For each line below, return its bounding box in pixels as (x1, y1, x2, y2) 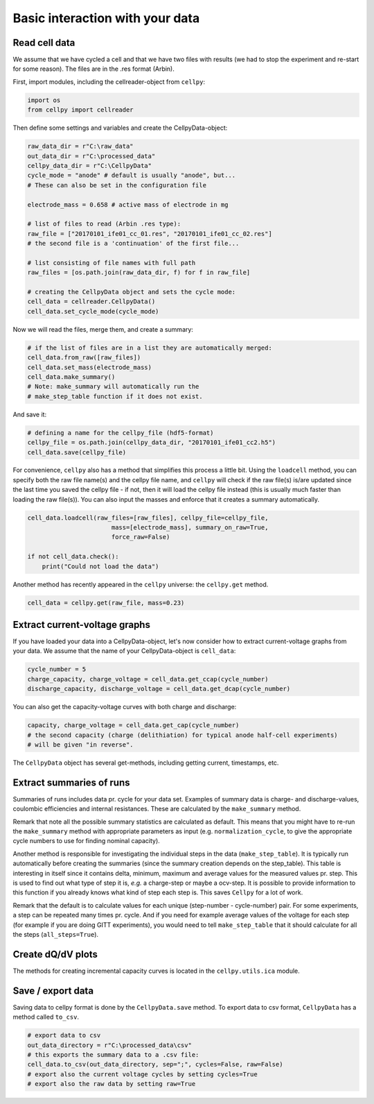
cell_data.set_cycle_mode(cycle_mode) (27, 307, 159, 315)
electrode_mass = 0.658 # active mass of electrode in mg (27, 201, 229, 208)
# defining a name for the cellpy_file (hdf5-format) (27, 429, 214, 436)
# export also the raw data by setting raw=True (27, 1080, 196, 1088)
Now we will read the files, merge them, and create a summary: (12, 325, 194, 333)
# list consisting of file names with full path (27, 259, 196, 266)
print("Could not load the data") (42, 562, 159, 570)
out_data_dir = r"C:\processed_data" (27, 152, 156, 160)
